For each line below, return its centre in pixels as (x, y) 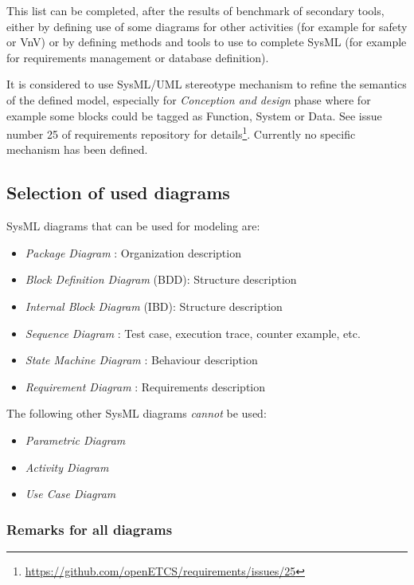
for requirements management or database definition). (138, 57)
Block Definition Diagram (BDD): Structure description (161, 279)
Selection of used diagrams (118, 192)
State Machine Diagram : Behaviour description (141, 360)
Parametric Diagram (75, 440)
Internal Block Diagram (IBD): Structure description (154, 306)
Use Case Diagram (70, 494)
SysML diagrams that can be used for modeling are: (133, 226)
